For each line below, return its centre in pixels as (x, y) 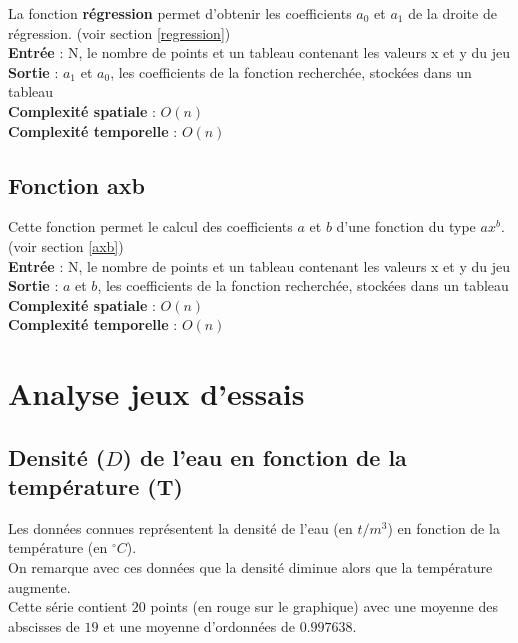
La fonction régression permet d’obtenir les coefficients (180, 13)
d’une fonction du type (406, 226)
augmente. (39, 586)
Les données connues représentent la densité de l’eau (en (180, 527)
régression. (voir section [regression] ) (119, 32)
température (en (58, 547)
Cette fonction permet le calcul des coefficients (150, 226)
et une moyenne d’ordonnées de (199, 625)
